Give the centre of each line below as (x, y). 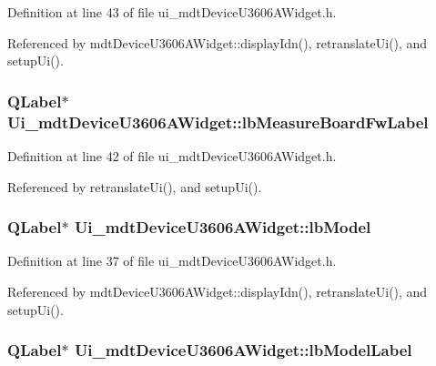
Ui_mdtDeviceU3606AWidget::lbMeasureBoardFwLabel (218, 122)
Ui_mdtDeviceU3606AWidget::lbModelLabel (243, 350)
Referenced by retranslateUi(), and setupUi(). (135, 186)
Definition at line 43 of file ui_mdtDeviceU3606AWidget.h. (172, 12)
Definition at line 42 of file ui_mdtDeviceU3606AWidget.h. (172, 155)
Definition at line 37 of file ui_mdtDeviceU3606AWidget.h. (172, 261)
